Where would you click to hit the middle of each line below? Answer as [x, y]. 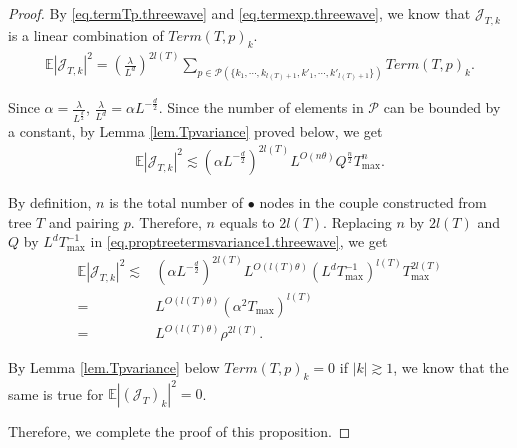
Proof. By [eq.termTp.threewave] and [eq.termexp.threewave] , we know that [239, 13]
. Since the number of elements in [261, 107]
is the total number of [176, 201]
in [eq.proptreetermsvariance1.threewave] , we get [239, 241]
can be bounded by [442, 107]
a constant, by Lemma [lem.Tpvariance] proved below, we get [195, 130]
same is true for [56, 393]
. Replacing [357, 221]
